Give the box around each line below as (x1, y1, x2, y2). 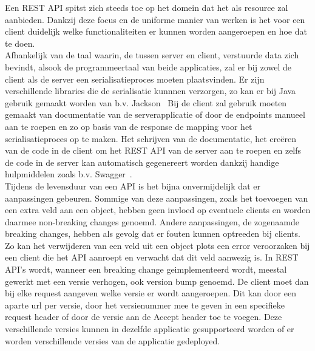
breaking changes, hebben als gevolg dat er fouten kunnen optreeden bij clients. (5, 227, 300, 240)
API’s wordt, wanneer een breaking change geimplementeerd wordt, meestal (5, 263, 287, 276)
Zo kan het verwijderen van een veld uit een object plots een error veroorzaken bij (5, 239, 310, 251)
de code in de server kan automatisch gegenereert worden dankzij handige (5, 155, 279, 168)
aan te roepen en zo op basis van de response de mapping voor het (5, 120, 252, 132)
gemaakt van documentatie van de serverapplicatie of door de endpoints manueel (5, 108, 305, 121)
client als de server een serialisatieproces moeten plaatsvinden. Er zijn (5, 72, 265, 85)
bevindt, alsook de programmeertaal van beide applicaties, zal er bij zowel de (5, 60, 292, 73)
